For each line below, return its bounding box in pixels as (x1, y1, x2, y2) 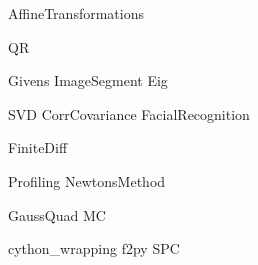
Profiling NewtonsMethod (8, 170, 166, 191)
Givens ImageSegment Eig (8, 70, 168, 91)
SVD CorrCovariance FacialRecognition (8, 103, 250, 124)
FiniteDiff (8, 137, 68, 158)
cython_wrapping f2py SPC (8, 238, 180, 259)
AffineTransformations (8, 3, 144, 23)
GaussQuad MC (8, 204, 106, 225)
